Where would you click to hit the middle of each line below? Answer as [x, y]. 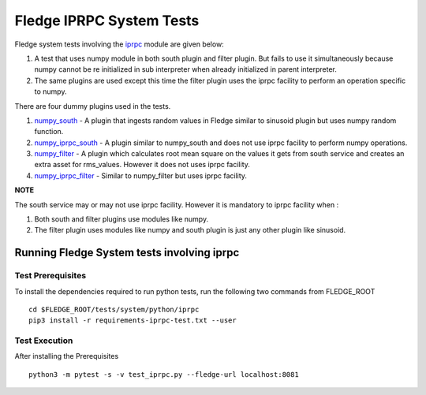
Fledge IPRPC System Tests [107, 20]
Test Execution [44, 341]
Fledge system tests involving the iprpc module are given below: [119, 44]
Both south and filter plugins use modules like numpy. [121, 219]
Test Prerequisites [50, 276]
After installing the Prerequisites [67, 356]
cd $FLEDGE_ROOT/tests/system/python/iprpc [114, 309]
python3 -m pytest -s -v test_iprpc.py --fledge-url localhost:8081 [164, 374]
